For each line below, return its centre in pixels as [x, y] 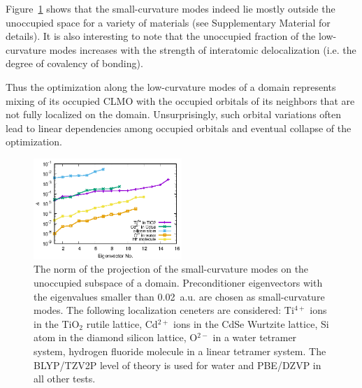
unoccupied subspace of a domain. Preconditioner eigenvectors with [178, 282]
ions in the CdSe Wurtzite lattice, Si [251, 323]
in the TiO [57, 323]
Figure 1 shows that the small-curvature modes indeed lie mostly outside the [171, 8]
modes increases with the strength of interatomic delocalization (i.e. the [203, 49]
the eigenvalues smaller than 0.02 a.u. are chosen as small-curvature [179, 296]
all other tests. [65, 379]
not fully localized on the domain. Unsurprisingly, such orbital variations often [174, 114]
